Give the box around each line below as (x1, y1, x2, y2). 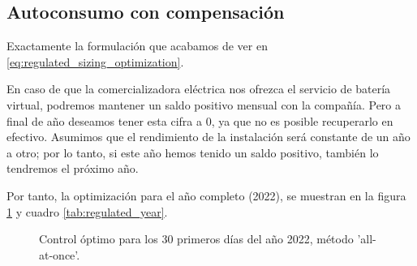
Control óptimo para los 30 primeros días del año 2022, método (39, 230, 354, 247)
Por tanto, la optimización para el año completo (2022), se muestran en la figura (6, 187, 406, 204)
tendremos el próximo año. (6, 160, 139, 177)
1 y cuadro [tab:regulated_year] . (6, 203, 168, 220)
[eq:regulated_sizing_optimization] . (6, 53, 184, 70)
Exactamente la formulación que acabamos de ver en (6, 37, 268, 54)
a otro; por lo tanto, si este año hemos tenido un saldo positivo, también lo (6, 144, 379, 161)
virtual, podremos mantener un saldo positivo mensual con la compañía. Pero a (6, 96, 402, 113)
